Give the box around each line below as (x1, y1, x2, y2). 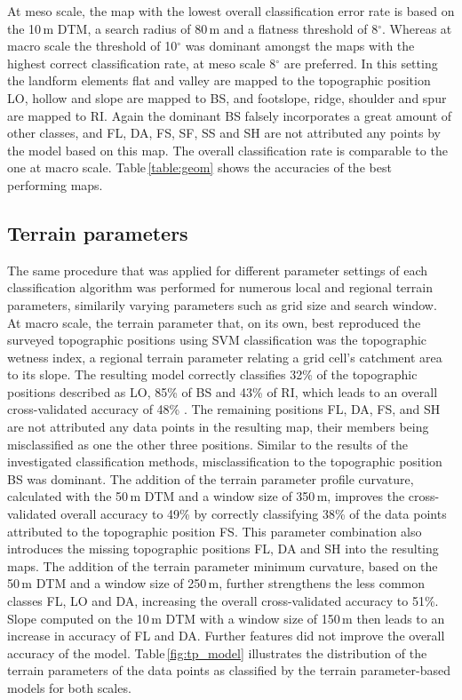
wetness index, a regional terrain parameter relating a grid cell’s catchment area (7, 347, 442, 366)
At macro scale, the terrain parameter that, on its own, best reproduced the (7, 313, 421, 331)
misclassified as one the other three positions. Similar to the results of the (7, 434, 409, 453)
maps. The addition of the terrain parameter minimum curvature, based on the (7, 556, 438, 575)
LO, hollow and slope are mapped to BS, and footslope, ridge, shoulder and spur (7, 88, 447, 107)
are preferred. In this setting (283, 53, 438, 72)
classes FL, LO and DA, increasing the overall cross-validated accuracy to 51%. (7, 592, 439, 610)
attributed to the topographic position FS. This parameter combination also (7, 521, 422, 540)
